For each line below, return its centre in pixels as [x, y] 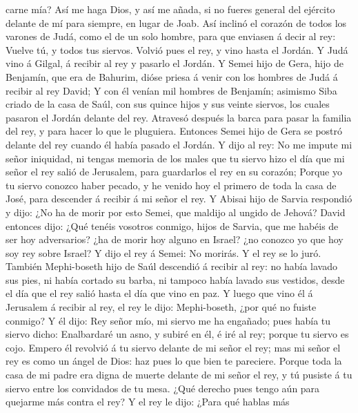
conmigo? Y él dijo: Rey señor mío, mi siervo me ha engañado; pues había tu [168, 320]
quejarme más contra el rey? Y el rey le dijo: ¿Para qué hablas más [148, 402]
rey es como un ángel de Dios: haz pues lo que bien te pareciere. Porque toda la [174, 361]
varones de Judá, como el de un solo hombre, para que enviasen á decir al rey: [171, 36]
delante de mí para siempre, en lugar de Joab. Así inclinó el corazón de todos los [176, 22]
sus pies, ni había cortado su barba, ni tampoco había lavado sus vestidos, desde [175, 279]
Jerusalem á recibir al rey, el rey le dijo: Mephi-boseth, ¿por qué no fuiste [161, 307]
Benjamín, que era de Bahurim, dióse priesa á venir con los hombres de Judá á [172, 76]
